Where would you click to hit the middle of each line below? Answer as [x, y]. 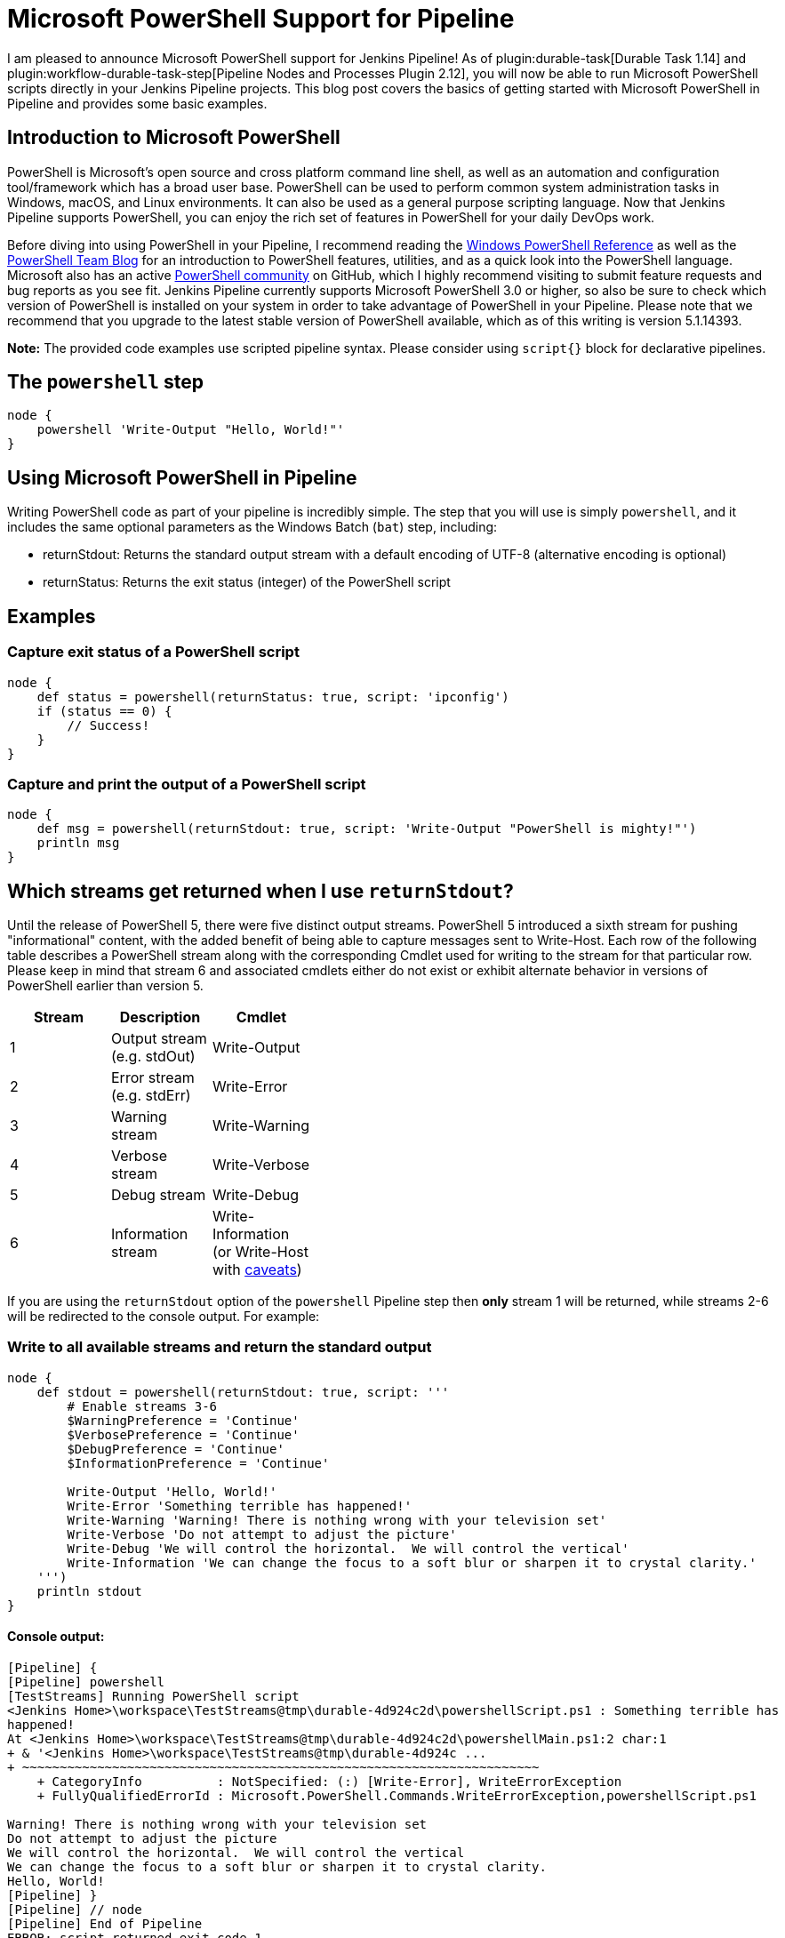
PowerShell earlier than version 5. [105, 986]
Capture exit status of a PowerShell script [153, 652]
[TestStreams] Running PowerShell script [153, 1697]
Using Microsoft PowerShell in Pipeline [182, 477]
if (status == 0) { [104, 711]
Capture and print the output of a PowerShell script [187, 784]
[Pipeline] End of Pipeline [105, 1924]
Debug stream [158, 1195]
